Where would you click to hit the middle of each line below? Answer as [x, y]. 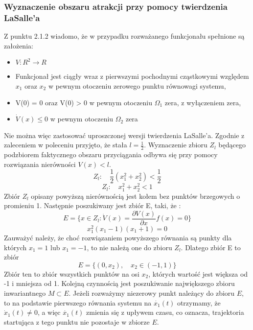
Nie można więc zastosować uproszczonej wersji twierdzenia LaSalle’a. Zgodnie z [124, 135]
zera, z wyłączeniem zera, [203, 102]
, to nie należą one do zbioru [129, 247]
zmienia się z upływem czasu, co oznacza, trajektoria [165, 312]
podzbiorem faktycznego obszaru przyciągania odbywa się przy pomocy [111, 154]
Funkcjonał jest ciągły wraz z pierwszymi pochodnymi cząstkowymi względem [132, 76]
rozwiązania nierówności [40, 164]
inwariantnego [25, 293]
